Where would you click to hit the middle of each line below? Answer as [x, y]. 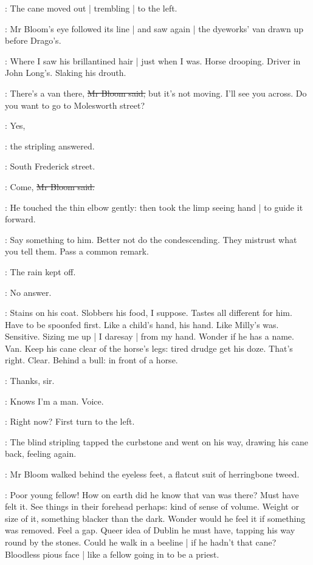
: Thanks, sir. [30, 381]
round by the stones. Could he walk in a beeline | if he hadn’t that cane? [141, 542]
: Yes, [15, 125]
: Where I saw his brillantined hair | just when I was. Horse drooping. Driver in [153, 60]
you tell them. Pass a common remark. [77, 251]
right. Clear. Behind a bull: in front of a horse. [91, 360]
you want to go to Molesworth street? [75, 105]
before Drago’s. [33, 40]
